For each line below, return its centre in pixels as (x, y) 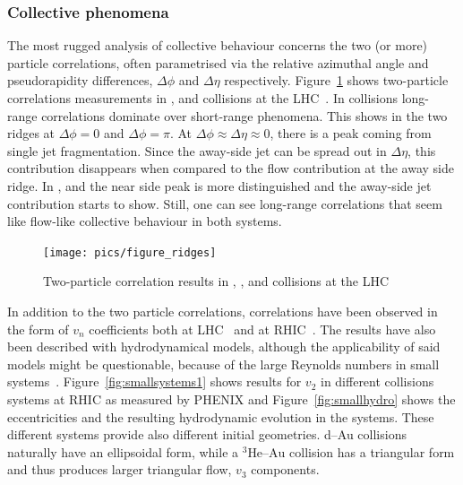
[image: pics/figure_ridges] (130, 252)
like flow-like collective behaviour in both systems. (145, 221)
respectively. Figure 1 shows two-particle (336, 80)
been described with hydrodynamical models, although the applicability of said (224, 346)
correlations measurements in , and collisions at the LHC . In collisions (202, 98)
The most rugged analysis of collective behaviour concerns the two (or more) (218, 45)
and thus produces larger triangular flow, (120, 469)
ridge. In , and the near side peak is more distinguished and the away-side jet (219, 185)
